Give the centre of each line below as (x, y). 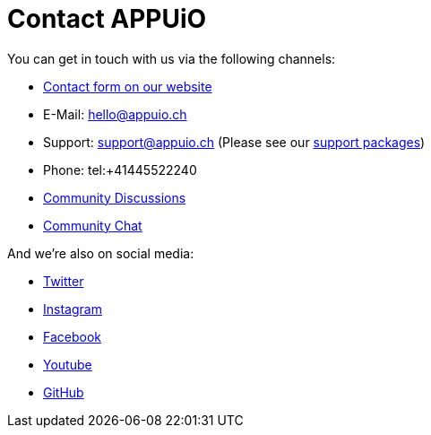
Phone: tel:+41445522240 (120, 170)
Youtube (68, 364)
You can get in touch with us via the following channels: (172, 58)
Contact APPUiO (107, 19)
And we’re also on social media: (101, 253)
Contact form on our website (128, 86)
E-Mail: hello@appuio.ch (115, 114)
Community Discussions (115, 197)
